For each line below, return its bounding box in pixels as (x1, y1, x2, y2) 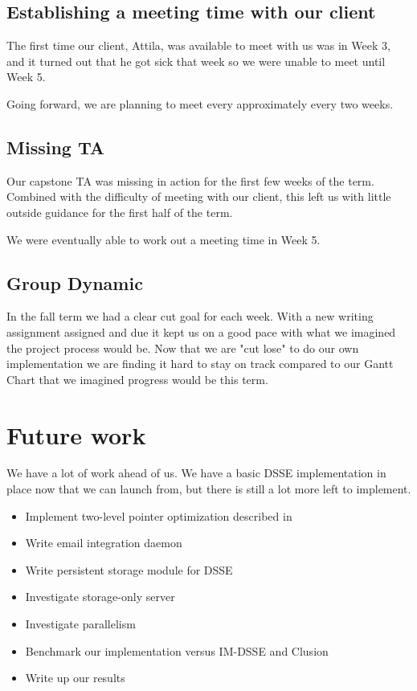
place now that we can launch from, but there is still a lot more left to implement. (6, 480, 411, 497)
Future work (6, 418, 146, 451)
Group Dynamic (6, 270, 143, 295)
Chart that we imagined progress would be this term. (6, 370, 268, 387)
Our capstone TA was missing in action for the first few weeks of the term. (6, 172, 374, 189)
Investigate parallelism (25, 615, 136, 632)
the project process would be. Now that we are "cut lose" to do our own (6, 339, 359, 356)
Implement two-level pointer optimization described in (25, 507, 292, 524)
